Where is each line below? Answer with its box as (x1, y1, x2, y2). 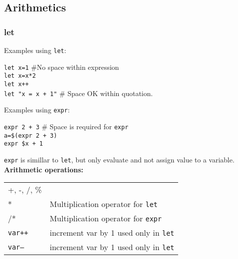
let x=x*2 (4, 72, 36, 80)
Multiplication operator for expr (49, 212, 162, 224)
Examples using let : (4, 45, 66, 55)
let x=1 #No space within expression (4, 61, 119, 72)
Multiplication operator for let (49, 198, 158, 210)
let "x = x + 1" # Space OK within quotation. (4, 88, 153, 98)
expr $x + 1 (4, 140, 43, 148)
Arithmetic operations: (4, 164, 84, 174)
